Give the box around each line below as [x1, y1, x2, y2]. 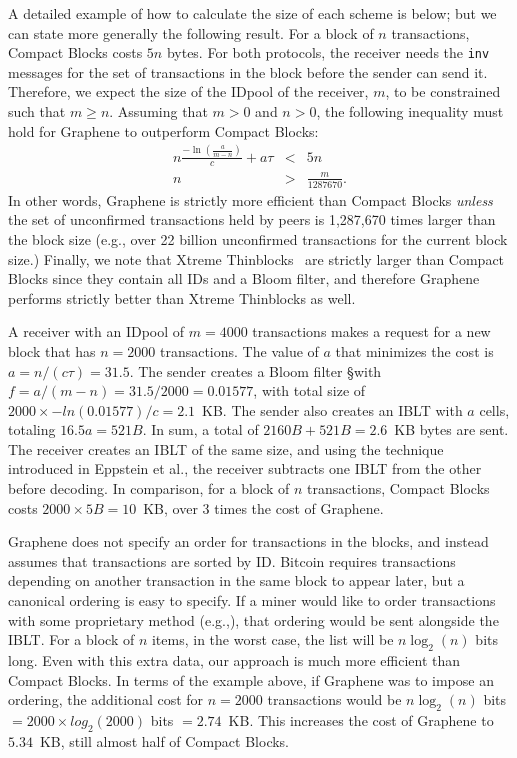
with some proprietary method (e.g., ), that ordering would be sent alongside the [8, 609, 499, 630]
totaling [8, 419, 56, 440]
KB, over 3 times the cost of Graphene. [143, 497, 384, 518]
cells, [479, 399, 510, 420]
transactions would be [267, 689, 402, 710]
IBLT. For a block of [8, 629, 135, 650]
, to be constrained [385, 81, 501, 102]
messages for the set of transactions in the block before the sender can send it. [8, 61, 488, 82]
